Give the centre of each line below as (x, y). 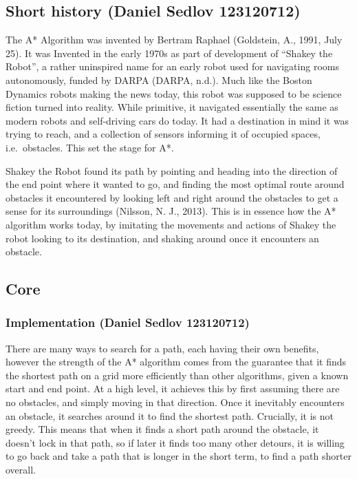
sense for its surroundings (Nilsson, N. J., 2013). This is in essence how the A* (171, 211)
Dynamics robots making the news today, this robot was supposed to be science (174, 93)
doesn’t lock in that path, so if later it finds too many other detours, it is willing (175, 442)
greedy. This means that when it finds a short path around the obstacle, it (162, 429)
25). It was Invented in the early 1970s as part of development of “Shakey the (169, 53)
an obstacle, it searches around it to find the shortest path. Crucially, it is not (170, 415)
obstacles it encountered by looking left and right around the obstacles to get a (172, 197)
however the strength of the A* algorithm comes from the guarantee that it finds (176, 362)
